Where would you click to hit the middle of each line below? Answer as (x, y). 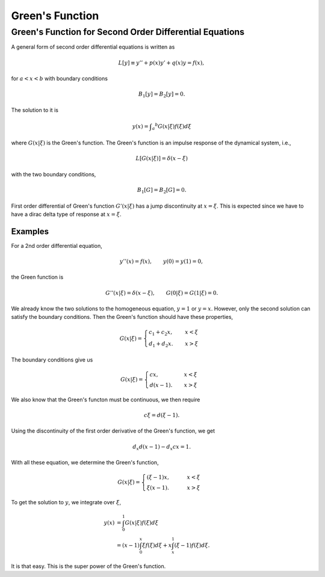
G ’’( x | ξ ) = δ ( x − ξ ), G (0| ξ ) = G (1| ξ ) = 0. (162, 293)
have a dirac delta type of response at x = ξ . (66, 214)
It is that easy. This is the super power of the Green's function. (88, 566)
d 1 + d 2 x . (161, 345)
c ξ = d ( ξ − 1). (162, 415)
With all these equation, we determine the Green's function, (85, 463)
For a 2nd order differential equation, (57, 245)
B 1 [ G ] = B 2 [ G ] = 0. (162, 191)
